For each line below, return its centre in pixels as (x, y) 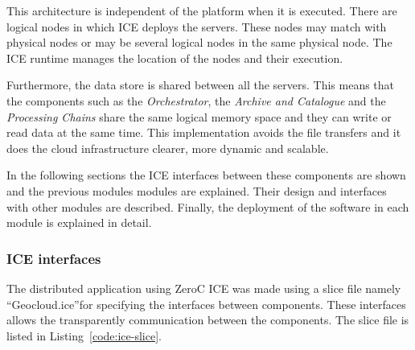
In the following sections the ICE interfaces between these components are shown (206, 175)
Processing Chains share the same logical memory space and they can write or (199, 116)
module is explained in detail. (79, 222)
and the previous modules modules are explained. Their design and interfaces (197, 190)
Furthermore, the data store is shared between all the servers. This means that (201, 85)
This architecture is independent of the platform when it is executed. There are (202, 10)
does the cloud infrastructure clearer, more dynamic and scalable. (168, 148)
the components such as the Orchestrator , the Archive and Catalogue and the (196, 100)
